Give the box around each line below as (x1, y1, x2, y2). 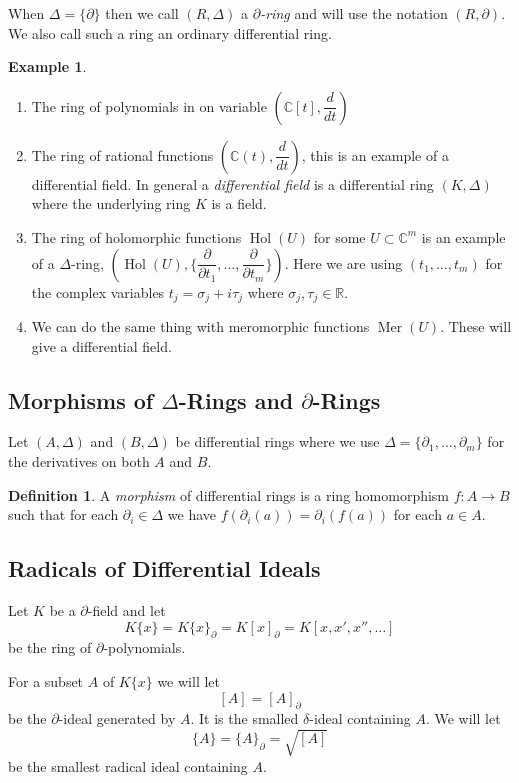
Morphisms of (8, 384, 154, 415)
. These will (440, 316, 512, 337)
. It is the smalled (190, 708, 299, 729)
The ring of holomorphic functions (31, 226, 242, 247)
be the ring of (8, 637, 92, 658)
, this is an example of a (301, 144, 449, 165)
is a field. (211, 193, 267, 214)
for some (313, 226, 366, 247)
